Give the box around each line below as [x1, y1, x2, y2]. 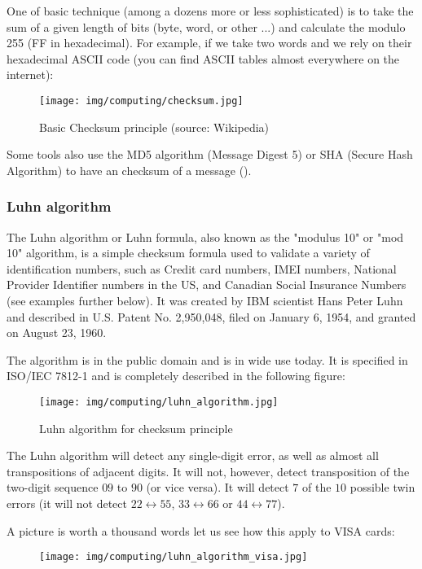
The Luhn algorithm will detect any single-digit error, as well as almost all [7, 447, 379, 464]
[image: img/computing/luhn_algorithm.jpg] [39, 396, 279, 408]
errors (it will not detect [7, 495, 127, 511]
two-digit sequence [7, 479, 99, 496]
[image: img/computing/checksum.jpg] [39, 94, 244, 107]
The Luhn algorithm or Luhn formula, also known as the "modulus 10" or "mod [7, 228, 404, 245]
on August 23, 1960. [7, 324, 107, 341]
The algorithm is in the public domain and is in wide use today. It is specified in [7, 351, 408, 368]
